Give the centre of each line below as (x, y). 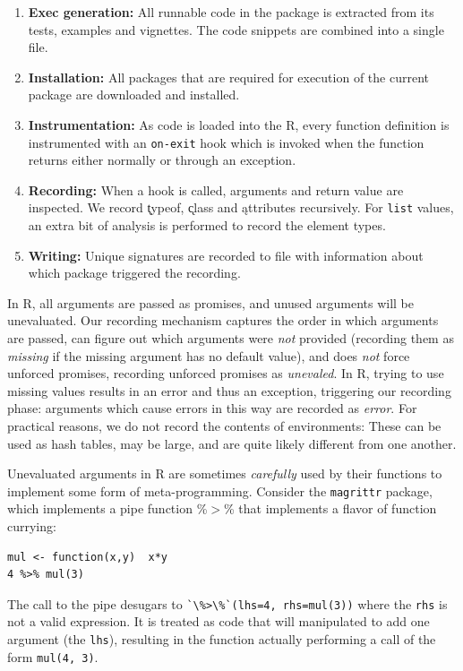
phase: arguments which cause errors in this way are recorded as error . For (212, 408)
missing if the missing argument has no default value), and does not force (209, 355)
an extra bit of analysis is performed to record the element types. (207, 225)
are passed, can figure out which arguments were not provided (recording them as (231, 338)
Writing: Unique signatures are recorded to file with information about (226, 255)
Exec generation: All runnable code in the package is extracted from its (231, 12)
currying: (32, 526)
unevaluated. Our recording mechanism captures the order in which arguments (223, 320)
